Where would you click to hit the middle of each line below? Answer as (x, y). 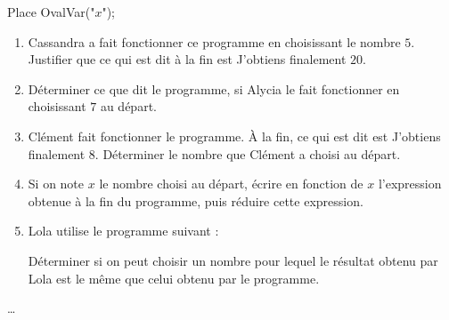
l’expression (410, 184)
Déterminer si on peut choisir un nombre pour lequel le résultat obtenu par (233, 260)
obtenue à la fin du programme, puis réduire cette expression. (196, 200)
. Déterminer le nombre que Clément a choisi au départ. (248, 153)
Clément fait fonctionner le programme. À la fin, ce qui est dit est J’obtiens (234, 136)
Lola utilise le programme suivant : (123, 231)
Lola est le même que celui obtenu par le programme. (174, 278)
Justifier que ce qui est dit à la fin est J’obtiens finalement (187, 59)
